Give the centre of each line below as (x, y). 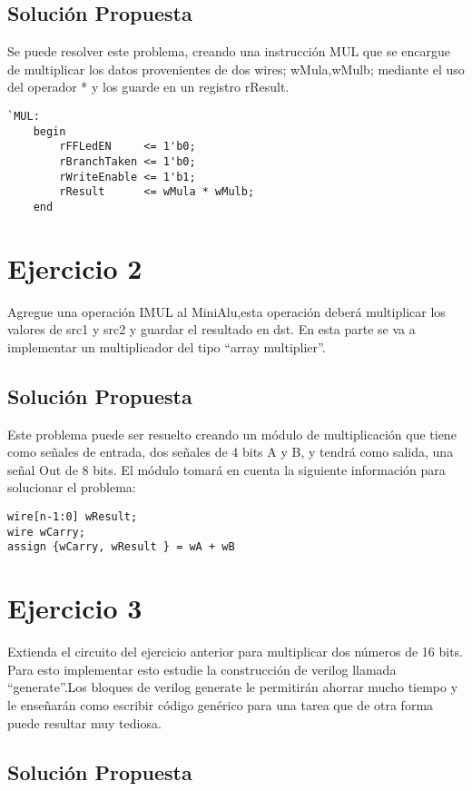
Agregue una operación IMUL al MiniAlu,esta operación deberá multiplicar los (226, 311)
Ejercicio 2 (75, 267)
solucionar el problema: (72, 487)
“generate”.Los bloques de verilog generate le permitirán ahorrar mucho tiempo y (233, 687)
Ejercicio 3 (75, 608)
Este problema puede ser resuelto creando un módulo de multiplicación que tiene (232, 434)
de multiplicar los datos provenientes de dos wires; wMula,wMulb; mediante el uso (236, 69)
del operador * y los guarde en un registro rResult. (148, 87)
